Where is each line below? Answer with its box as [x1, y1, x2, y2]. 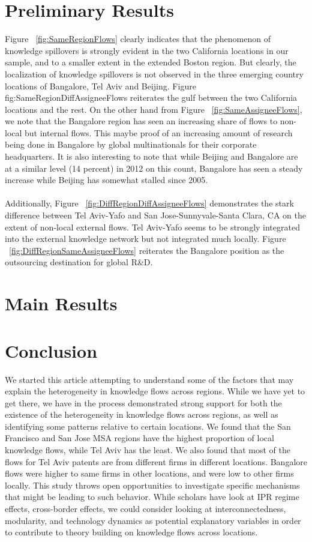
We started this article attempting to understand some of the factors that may [5, 373, 294, 385]
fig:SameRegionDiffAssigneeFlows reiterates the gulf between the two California [5, 91, 298, 104]
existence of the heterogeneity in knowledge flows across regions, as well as [5, 408, 278, 421]
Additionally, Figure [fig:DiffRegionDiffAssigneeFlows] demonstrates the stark [5, 197, 294, 209]
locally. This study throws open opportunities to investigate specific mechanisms [5, 478, 300, 491]
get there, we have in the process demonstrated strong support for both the [5, 396, 282, 409]
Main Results [5, 291, 118, 316]
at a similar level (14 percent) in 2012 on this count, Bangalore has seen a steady [5, 161, 303, 174]
